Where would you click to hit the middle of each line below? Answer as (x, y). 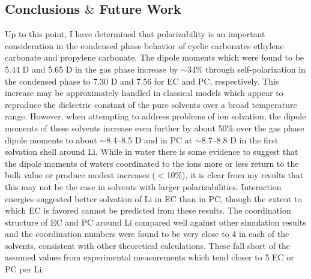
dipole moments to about (51, 139)
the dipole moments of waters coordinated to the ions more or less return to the (152, 163)
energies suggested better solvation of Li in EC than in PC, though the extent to (153, 198)
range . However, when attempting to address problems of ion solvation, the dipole (155, 116)
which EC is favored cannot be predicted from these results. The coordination (148, 210)
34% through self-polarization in (246, 69)
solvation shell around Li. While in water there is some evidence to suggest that (152, 151)
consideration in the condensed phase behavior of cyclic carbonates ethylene (144, 45)
